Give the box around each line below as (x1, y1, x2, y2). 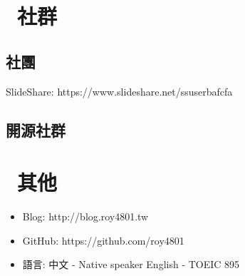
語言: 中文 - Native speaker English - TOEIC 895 (22, 257, 240, 272)
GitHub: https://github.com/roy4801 (22, 232, 184, 247)
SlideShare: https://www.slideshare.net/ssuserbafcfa (6, 83, 233, 98)
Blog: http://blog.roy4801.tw (22, 209, 149, 224)
